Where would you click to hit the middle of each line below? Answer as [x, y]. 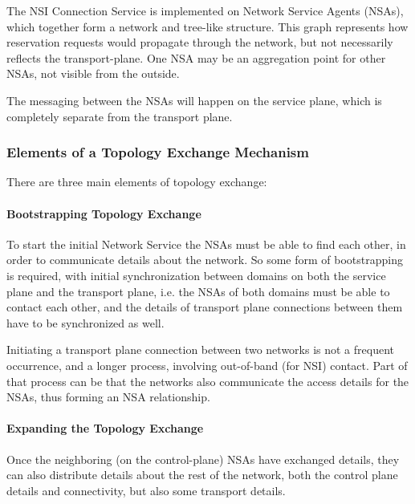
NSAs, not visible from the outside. [93, 73]
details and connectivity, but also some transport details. [146, 490]
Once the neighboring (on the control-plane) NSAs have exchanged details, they [203, 459]
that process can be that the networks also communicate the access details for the [208, 381]
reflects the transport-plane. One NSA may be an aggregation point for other [196, 57]
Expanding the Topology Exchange [105, 428]
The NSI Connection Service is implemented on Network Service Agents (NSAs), [205, 10]
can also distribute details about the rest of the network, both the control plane [202, 475]
